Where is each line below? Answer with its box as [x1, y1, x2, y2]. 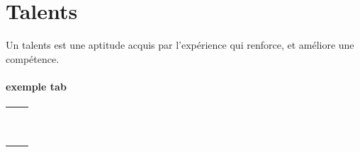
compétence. [6, 51, 60, 66]
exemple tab [6, 78, 67, 93]
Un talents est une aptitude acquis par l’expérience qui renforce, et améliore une [6, 37, 354, 52]
